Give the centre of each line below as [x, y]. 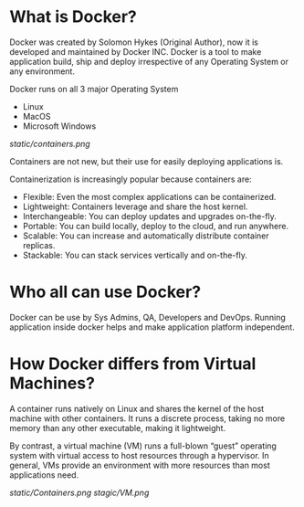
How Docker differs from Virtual [133, 364]
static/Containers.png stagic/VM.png [79, 492]
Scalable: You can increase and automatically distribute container [146, 236]
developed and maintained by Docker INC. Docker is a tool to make [136, 51]
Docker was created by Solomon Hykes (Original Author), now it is [134, 42]
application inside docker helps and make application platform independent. [152, 327]
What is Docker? [73, 17]
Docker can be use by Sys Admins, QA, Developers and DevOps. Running [147, 317]
